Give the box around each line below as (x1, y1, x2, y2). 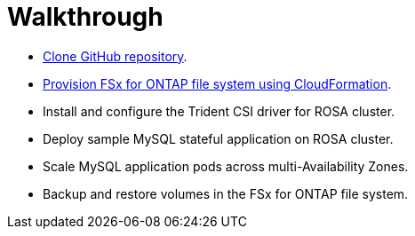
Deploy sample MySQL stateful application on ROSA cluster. (43, 130, 394, 146)
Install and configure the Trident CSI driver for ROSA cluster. (43, 103, 395, 119)
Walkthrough (7, 2, 164, 32)
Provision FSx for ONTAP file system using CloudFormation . (43, 75, 392, 91)
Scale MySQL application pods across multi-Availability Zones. (43, 158, 409, 174)
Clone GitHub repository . (43, 48, 188, 64)
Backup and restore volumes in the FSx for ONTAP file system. (43, 185, 409, 201)
